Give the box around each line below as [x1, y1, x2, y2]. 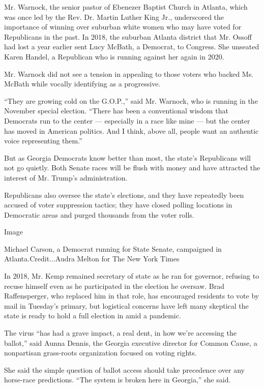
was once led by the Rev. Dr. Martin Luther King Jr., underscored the [4, 11, 224, 22]
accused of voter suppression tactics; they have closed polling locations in [4, 199, 232, 210]
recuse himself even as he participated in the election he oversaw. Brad [4, 280, 225, 291]
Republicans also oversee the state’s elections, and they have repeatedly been [4, 189, 244, 200]
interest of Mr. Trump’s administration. [4, 172, 128, 183]
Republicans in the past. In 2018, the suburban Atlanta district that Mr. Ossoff [4, 31, 252, 42]
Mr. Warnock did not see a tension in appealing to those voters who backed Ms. [4, 68, 254, 79]
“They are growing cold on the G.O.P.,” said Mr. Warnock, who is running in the [4, 95, 258, 106]
